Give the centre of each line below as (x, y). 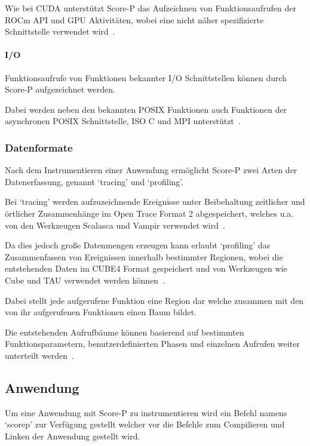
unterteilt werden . (39, 355)
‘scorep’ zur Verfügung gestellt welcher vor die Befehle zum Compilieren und (145, 424)
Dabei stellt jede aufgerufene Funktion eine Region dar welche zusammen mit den (154, 300)
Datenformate (39, 147)
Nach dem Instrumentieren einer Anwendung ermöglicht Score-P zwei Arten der (151, 170)
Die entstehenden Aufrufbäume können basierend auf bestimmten (125, 332)
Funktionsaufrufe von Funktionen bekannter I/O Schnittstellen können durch (146, 77)
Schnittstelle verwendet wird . (60, 31)
